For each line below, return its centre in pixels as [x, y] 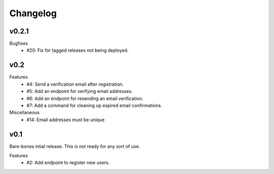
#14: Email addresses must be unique [66, 120]
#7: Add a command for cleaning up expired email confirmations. [94, 105]
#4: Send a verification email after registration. [75, 84]
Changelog [33, 13]
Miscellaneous [25, 113]
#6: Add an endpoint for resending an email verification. [85, 98]
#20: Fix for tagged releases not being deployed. [78, 50]
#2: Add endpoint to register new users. [68, 163]
